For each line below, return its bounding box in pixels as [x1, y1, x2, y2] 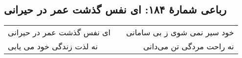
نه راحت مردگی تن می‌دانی [143, 41, 234, 52]
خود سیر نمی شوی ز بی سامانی [126, 27, 234, 38]
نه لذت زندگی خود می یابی [8, 41, 98, 52]
